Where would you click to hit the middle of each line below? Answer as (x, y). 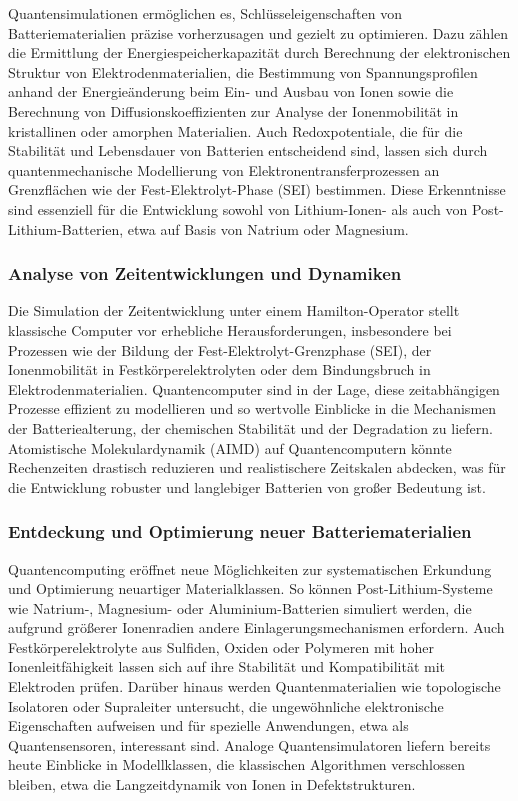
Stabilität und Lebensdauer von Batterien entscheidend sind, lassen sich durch (248, 150)
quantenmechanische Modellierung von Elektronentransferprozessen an (224, 169)
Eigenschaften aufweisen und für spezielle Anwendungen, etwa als (208, 725)
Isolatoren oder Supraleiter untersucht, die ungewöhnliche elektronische (226, 705)
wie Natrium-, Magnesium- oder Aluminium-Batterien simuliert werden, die (240, 607)
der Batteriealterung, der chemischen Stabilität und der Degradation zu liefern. (250, 427)
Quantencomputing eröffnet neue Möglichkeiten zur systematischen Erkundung (250, 568)
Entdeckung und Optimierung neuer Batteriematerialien (240, 531)
